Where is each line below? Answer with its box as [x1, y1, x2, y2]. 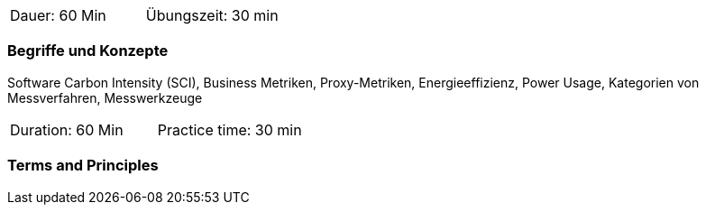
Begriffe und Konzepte [7, 41, 169, 60]
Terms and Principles [7, 156, 159, 175]
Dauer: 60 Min [10, 6, 106, 24]
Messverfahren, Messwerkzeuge [7, 89, 203, 106]
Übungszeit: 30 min [145, 6, 279, 24]
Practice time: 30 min [157, 120, 302, 139]
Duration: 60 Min [10, 120, 124, 139]
